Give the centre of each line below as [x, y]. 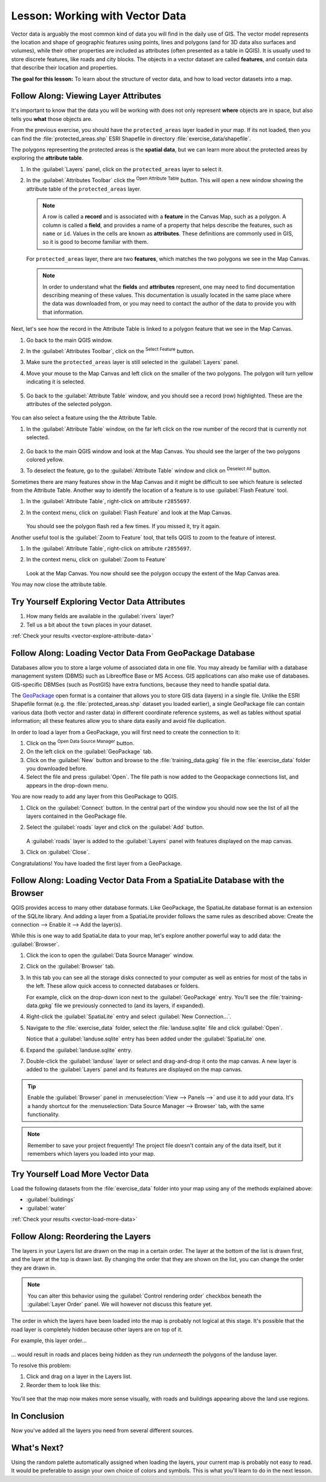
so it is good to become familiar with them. [95, 242]
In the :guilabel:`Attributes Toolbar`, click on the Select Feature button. [110, 351]
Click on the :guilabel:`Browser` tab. [71, 966]
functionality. [44, 1114]
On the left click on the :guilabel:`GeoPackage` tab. [90, 752]
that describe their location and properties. [64, 68]
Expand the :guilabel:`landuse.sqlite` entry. [79, 1050]
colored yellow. [45, 459]
